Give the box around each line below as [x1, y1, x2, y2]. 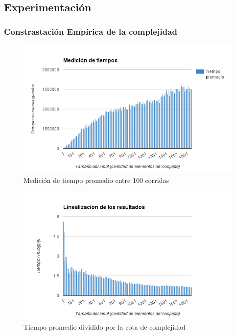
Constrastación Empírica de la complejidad [4, 25, 177, 37]
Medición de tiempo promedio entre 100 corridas [23, 175, 169, 185]
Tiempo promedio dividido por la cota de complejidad [23, 322, 186, 332]
